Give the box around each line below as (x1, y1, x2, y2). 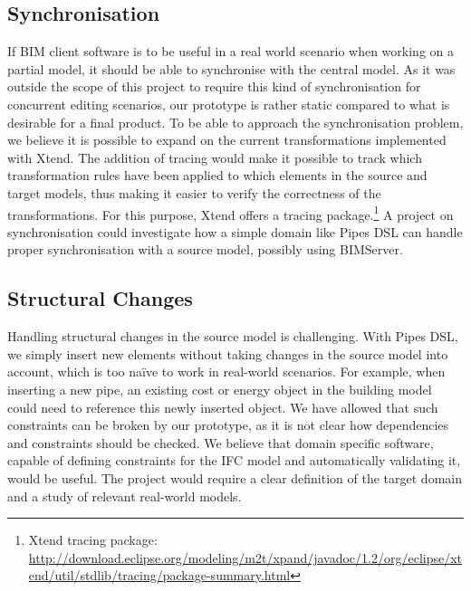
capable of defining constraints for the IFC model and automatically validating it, (7, 451, 461, 470)
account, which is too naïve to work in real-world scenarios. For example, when (7, 362, 446, 381)
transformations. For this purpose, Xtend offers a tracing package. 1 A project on (7, 202, 454, 224)
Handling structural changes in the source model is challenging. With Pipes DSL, (7, 327, 458, 346)
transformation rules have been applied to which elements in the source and (7, 166, 428, 185)
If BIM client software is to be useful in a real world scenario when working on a (7, 42, 454, 61)
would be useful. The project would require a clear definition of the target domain (7, 468, 462, 487)
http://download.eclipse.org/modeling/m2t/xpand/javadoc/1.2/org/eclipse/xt (28, 548, 463, 567)
